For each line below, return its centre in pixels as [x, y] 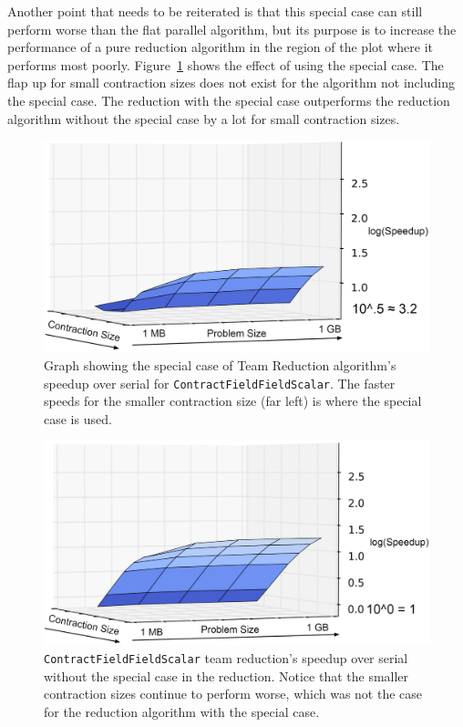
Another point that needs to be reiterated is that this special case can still [215, 11]
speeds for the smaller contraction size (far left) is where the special [233, 401]
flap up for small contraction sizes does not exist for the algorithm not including [231, 83]
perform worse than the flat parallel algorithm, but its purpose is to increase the [232, 29]
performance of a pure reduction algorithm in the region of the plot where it [220, 47]
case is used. [78, 418]
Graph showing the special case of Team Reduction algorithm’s [220, 365]
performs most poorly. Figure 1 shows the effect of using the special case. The [226, 64]
